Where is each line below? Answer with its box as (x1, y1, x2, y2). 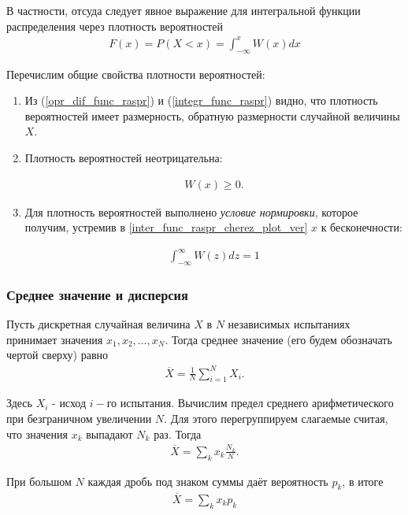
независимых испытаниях (228, 316, 351, 332)
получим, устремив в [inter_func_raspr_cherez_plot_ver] (24, 219, 308, 235)
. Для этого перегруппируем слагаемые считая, (164, 409, 388, 426)
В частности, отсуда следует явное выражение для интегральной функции (6, 2, 361, 18)
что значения (6, 425, 68, 442)
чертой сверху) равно (6, 346, 109, 363)
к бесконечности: (321, 219, 402, 235)
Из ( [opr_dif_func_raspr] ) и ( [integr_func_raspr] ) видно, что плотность (24, 92, 378, 109)
